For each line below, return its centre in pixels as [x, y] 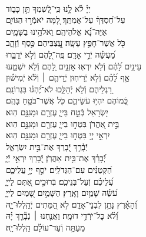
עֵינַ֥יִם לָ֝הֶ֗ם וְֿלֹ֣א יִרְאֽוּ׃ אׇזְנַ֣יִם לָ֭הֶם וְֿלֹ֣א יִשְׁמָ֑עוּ [74, 66]
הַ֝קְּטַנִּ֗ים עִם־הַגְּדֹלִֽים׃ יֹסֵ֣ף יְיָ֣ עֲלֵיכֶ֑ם [59, 169]
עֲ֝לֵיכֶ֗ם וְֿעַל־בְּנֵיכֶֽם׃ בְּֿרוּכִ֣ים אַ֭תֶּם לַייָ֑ [60, 181]
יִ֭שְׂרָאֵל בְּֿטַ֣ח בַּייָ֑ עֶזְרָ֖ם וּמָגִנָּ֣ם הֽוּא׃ [57, 111]
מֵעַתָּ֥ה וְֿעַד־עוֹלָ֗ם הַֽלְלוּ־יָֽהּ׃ [46, 227]
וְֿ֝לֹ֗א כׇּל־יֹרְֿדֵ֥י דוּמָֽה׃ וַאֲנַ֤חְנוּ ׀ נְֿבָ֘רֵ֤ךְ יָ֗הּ [62, 216]
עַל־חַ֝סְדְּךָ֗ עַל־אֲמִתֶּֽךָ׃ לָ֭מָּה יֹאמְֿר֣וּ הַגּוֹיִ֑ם [66, 20]
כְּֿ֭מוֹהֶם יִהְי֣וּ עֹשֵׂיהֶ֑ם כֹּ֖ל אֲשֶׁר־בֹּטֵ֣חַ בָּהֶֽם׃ [67, 100]
